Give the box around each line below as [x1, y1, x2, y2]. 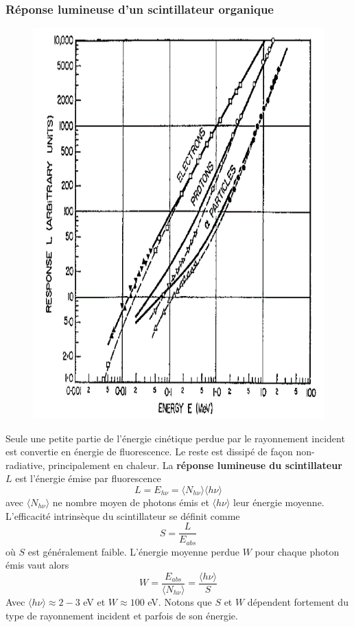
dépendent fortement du [247, 594, 349, 608]
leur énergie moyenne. [233, 494, 324, 509]
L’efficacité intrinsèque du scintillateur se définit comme [5, 508, 240, 523]
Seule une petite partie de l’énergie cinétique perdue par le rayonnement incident [5, 431, 345, 445]
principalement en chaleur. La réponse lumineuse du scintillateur [48, 457, 342, 472]
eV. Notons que [147, 594, 212, 608]
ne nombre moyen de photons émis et [52, 494, 209, 509]
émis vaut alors [5, 558, 69, 572]
